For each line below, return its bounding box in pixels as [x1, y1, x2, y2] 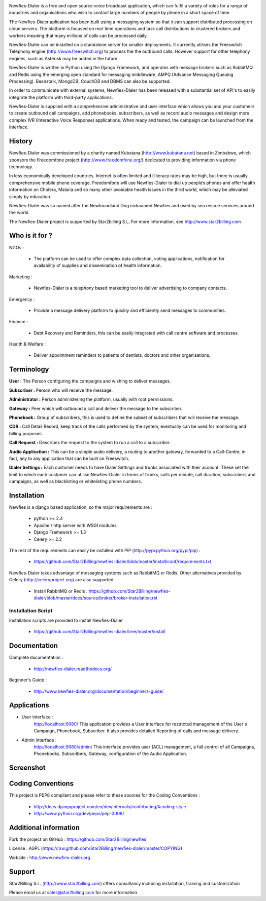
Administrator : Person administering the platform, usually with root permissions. [9, 396, 174, 402]
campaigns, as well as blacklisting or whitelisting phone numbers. [9, 479, 142, 485]
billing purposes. [9, 430, 43, 436]
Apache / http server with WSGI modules [33, 522, 117, 528]
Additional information [9, 823, 80, 831]
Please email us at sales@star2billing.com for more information [9, 890, 137, 896]
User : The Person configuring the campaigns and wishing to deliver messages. [9, 378, 171, 384]
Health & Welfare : [9, 341, 46, 347]
